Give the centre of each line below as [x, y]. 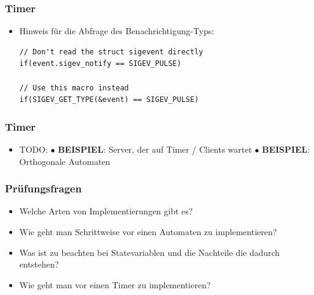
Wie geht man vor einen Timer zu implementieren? [115, 284]
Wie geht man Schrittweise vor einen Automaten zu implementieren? [148, 231]
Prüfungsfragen [43, 188]
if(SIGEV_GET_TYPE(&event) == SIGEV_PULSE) [109, 100]
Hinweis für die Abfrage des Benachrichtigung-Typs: [117, 31]
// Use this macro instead [74, 88]
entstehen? [39, 264]
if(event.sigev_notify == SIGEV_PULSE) [100, 64]
